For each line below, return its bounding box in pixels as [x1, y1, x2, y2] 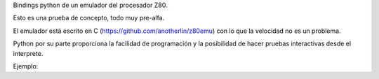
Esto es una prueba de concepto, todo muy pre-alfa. [13, 14, 165, 22]
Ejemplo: [13, 62, 39, 70]
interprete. [13, 49, 44, 57]
